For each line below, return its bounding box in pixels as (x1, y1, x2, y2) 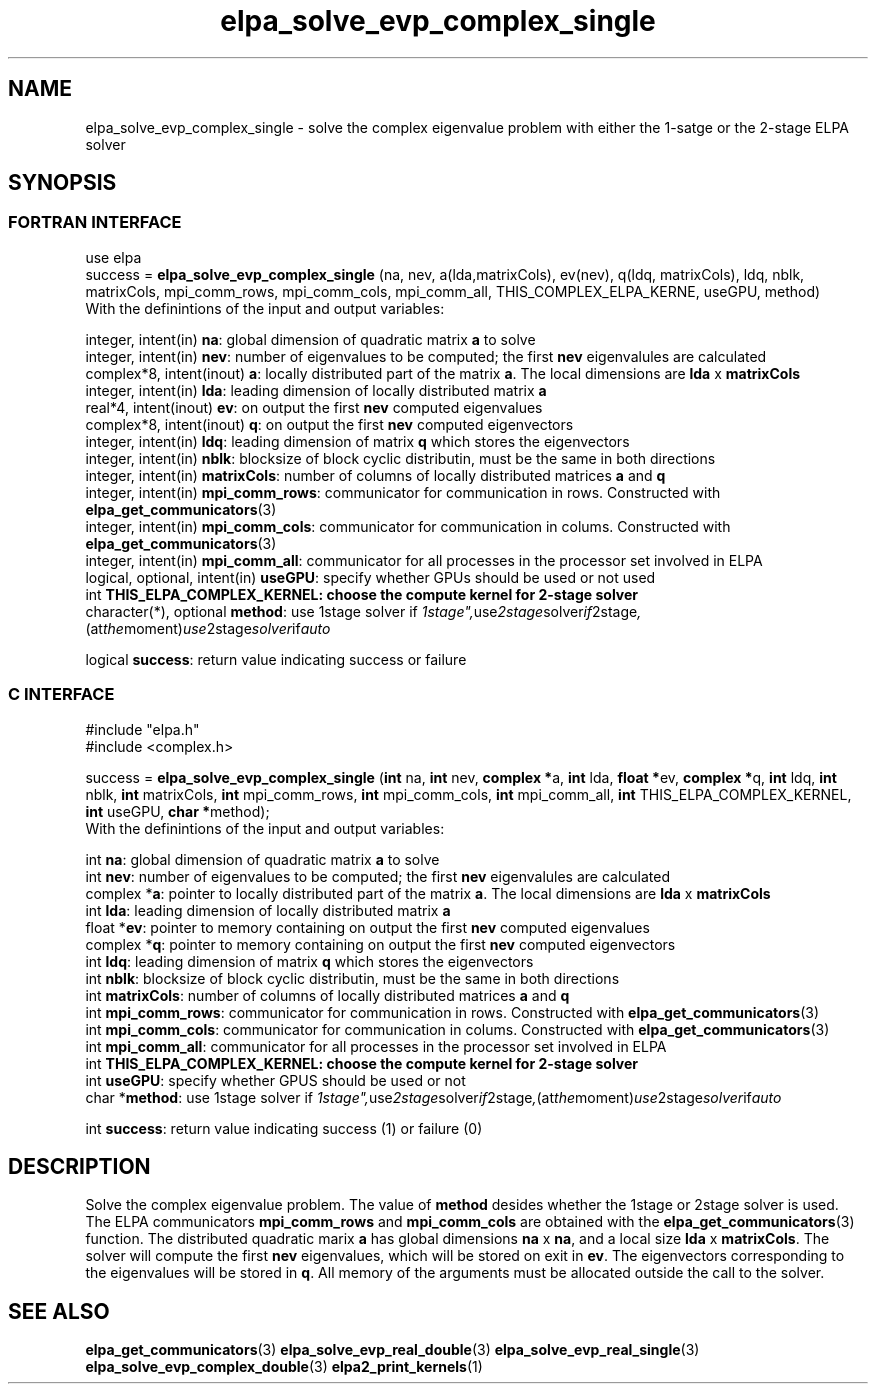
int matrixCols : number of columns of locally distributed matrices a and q (85, 986, 570, 1004)
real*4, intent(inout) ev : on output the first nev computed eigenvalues (85, 398, 543, 416)
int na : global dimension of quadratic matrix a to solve (85, 850, 440, 868)
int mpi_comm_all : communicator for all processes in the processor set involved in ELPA (85, 1037, 667, 1055)
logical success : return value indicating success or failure (85, 650, 467, 668)
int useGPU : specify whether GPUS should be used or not (85, 1071, 466, 1089)
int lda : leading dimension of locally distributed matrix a (85, 901, 451, 919)
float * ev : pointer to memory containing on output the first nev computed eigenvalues (85, 918, 650, 936)
